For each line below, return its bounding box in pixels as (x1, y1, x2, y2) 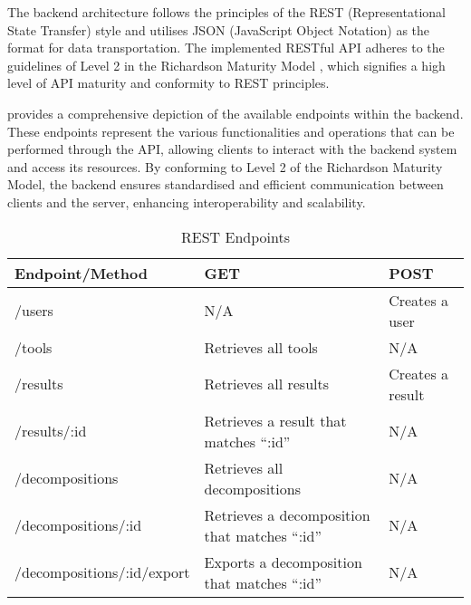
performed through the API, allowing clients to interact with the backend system (7, 139, 457, 158)
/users (14, 300, 53, 322)
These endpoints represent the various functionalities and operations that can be (7, 121, 455, 140)
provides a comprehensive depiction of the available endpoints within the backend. (7, 103, 464, 122)
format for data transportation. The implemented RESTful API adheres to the (7, 38, 445, 57)
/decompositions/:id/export (14, 562, 190, 583)
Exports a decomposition (204, 551, 362, 572)
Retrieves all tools (204, 336, 318, 358)
